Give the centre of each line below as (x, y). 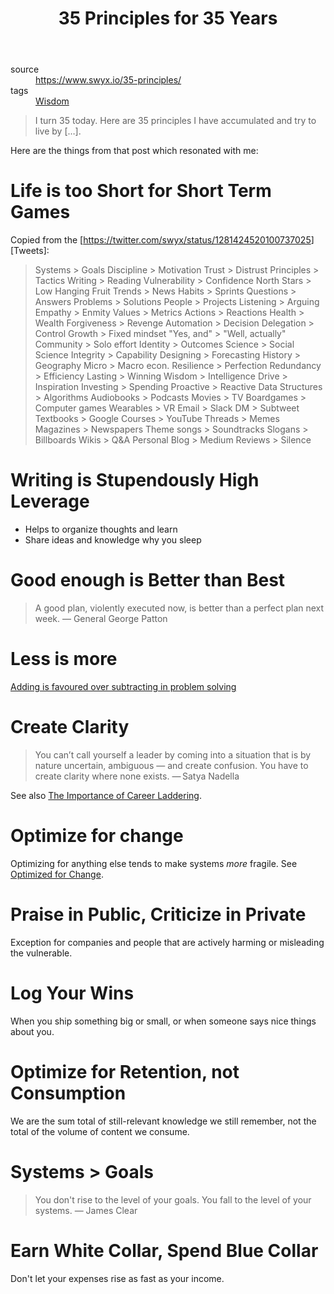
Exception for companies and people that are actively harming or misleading (167, 942)
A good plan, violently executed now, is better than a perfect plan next (179, 608)
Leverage (50, 501)
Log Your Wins (72, 993)
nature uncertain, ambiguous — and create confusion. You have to (171, 765)
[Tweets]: (30, 251)
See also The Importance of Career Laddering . (106, 795)
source (25, 69)
